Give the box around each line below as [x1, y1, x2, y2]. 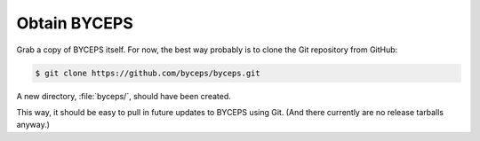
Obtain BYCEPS [16, 13, 133, 33]
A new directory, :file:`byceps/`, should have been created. [16, 90, 231, 101]
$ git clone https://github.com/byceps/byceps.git [35, 67, 261, 78]
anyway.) [16, 120, 51, 130]
